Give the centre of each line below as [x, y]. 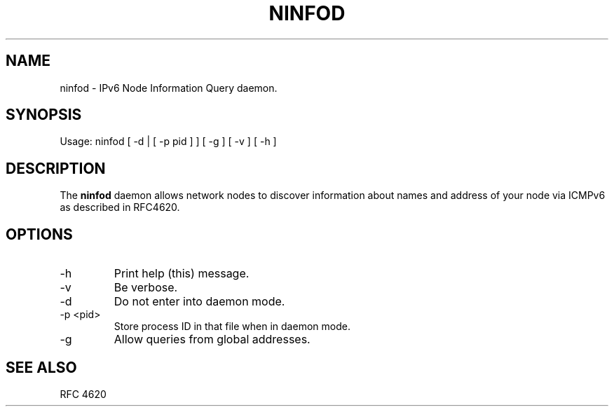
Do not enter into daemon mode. [199, 302]
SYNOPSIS [44, 115]
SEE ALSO [41, 367]
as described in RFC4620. [120, 207]
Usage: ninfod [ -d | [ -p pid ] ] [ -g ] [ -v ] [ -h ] [168, 142]
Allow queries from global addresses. [212, 339]
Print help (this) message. [182, 274]
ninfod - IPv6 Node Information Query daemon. [169, 88]
